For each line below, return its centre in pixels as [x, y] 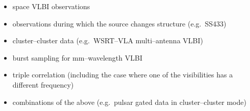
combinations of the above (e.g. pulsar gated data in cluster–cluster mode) [129, 102]
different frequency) [43, 84]
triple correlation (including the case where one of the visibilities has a [123, 75]
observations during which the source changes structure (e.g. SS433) [119, 23]
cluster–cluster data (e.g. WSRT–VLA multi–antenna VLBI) [108, 40]
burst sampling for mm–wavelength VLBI [77, 57]
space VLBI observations [51, 6]
